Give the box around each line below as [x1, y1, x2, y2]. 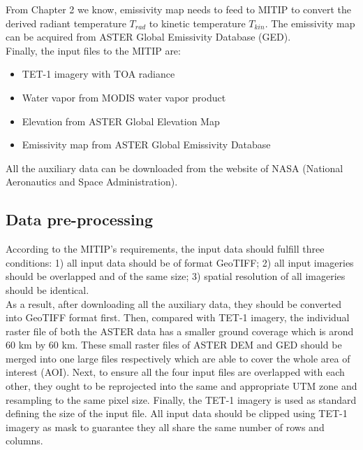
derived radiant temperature [6, 15, 126, 30]
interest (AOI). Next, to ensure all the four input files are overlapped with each [6, 365, 345, 379]
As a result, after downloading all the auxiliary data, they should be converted [6, 296, 342, 311]
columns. [6, 433, 43, 448]
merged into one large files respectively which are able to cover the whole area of [6, 351, 350, 365]
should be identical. [6, 282, 89, 297]
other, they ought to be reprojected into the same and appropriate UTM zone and [6, 379, 357, 393]
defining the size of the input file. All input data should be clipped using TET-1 [6, 406, 348, 421]
